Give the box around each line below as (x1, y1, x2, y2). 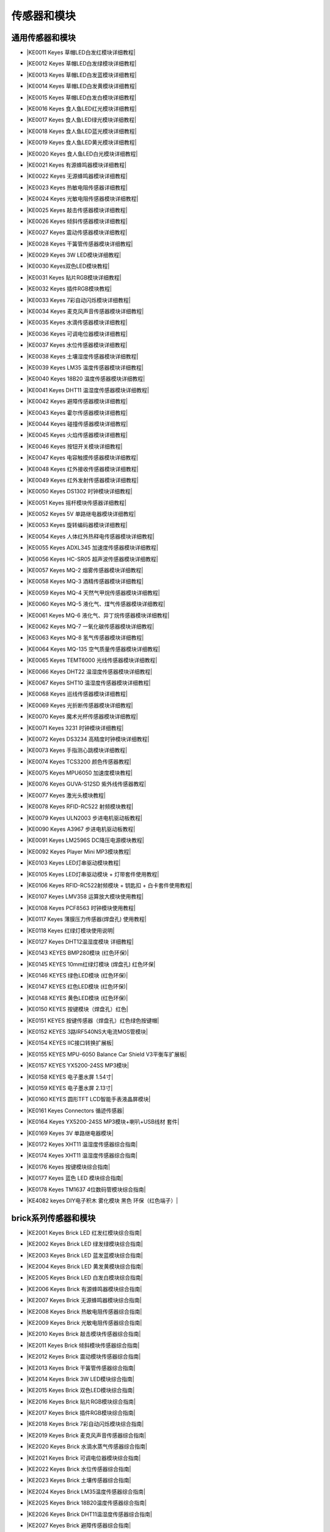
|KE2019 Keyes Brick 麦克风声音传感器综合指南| (26, 1432, 147, 1439)
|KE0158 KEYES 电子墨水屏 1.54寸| (26, 1073, 114, 1080)
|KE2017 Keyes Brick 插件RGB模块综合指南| (26, 1409, 136, 1417)
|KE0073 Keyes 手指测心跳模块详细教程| (26, 746, 128, 754)
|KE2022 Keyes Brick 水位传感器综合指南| (26, 1465, 131, 1473)
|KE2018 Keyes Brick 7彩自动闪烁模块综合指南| (26, 1420, 144, 1428)
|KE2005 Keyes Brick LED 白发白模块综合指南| (26, 1274, 143, 1281)
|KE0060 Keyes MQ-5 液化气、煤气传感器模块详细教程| (26, 601, 166, 608)
